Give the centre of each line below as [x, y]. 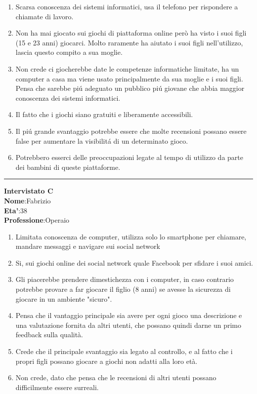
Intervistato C [29, 191]
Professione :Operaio [37, 220]
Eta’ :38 [16, 210]
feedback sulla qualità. [49, 335]
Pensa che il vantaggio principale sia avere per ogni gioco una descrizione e [129, 315]
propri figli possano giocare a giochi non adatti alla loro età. [107, 361]
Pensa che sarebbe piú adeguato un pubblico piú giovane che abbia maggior [130, 88]
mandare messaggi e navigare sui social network [88, 246]
